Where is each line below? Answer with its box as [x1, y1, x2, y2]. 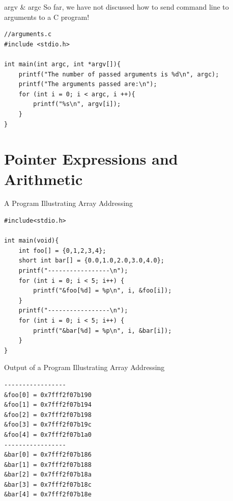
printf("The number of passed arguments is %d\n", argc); [18, 70, 219, 78]
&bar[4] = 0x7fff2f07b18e [4, 491, 92, 498]
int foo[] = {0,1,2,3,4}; [18, 247, 106, 254]
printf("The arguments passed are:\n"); [18, 81, 157, 88]
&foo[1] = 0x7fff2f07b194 [4, 401, 92, 409]
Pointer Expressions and [4, 148, 178, 169]
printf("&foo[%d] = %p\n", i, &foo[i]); [33, 287, 172, 295]
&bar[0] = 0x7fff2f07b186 [4, 451, 92, 459]
